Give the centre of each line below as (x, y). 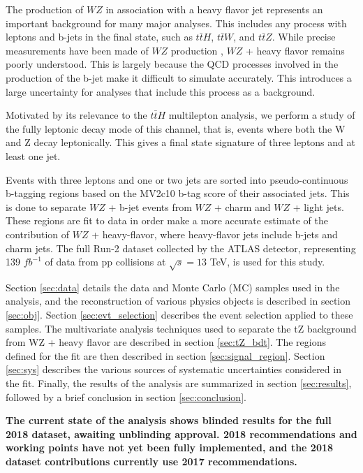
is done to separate (46, 206)
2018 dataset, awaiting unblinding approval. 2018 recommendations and (181, 434)
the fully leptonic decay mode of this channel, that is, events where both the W (176, 128)
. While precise (304, 37)
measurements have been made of (77, 50)
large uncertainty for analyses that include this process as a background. (161, 91)
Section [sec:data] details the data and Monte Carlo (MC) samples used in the (173, 287)
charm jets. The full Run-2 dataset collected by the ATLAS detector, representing (181, 248)
